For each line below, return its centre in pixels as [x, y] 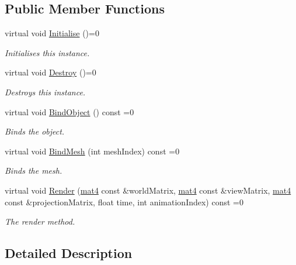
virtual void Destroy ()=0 [51, 72]
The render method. [40, 221]
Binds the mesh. [34, 171]
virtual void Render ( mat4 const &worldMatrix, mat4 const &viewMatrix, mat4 [148, 190]
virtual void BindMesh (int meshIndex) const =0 [92, 151]
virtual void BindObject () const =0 [69, 111]
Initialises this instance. [47, 52]
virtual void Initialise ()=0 [52, 33]
